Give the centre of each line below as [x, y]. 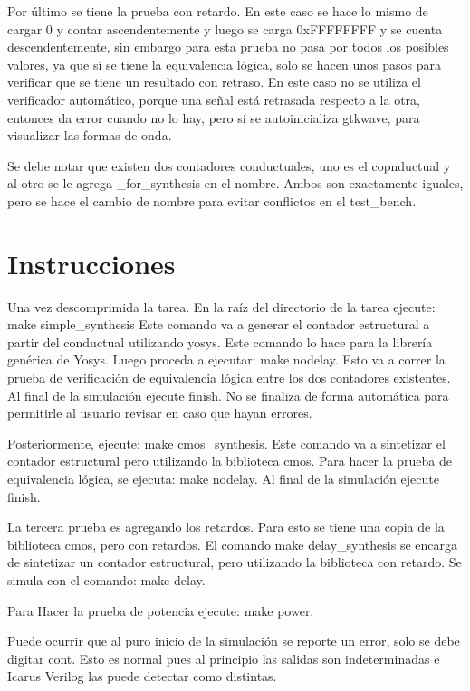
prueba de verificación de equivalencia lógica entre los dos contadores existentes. [229, 378]
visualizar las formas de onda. [90, 135]
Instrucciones [91, 263]
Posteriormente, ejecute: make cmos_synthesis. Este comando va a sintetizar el [226, 443]
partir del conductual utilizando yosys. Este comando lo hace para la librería [220, 341]
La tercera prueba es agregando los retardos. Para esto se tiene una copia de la [226, 527]
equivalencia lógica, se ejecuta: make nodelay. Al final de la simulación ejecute [223, 478]
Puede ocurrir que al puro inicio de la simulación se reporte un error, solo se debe [234, 641]
